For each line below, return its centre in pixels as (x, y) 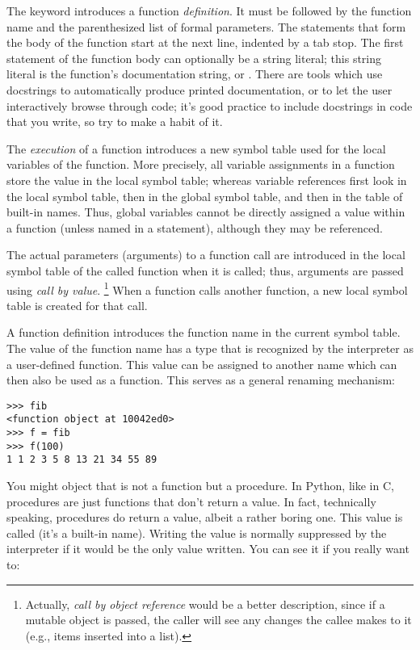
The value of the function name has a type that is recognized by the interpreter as (210, 348)
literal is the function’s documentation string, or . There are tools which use (195, 74)
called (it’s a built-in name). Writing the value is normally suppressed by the (197, 533)
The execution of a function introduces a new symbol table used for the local (196, 148)
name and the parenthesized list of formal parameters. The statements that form (206, 26)
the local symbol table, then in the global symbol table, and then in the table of (205, 196)
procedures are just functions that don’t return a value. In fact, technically (191, 501)
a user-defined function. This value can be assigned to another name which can (202, 364)
